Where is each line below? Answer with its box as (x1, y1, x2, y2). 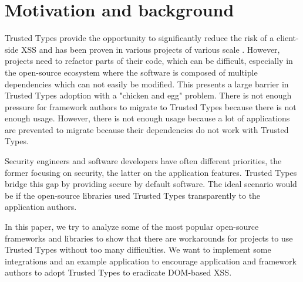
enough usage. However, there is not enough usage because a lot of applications (5, 112, 290, 124)
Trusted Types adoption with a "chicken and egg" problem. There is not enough (5, 89, 292, 101)
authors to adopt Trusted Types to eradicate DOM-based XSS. (5, 266, 232, 278)
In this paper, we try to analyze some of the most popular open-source (5, 220, 259, 233)
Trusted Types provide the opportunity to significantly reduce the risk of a (5, 32, 274, 44)
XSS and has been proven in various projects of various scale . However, (21, 43, 280, 55)
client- (276, 32, 299, 44)
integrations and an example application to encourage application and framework (5, 254, 297, 267)
